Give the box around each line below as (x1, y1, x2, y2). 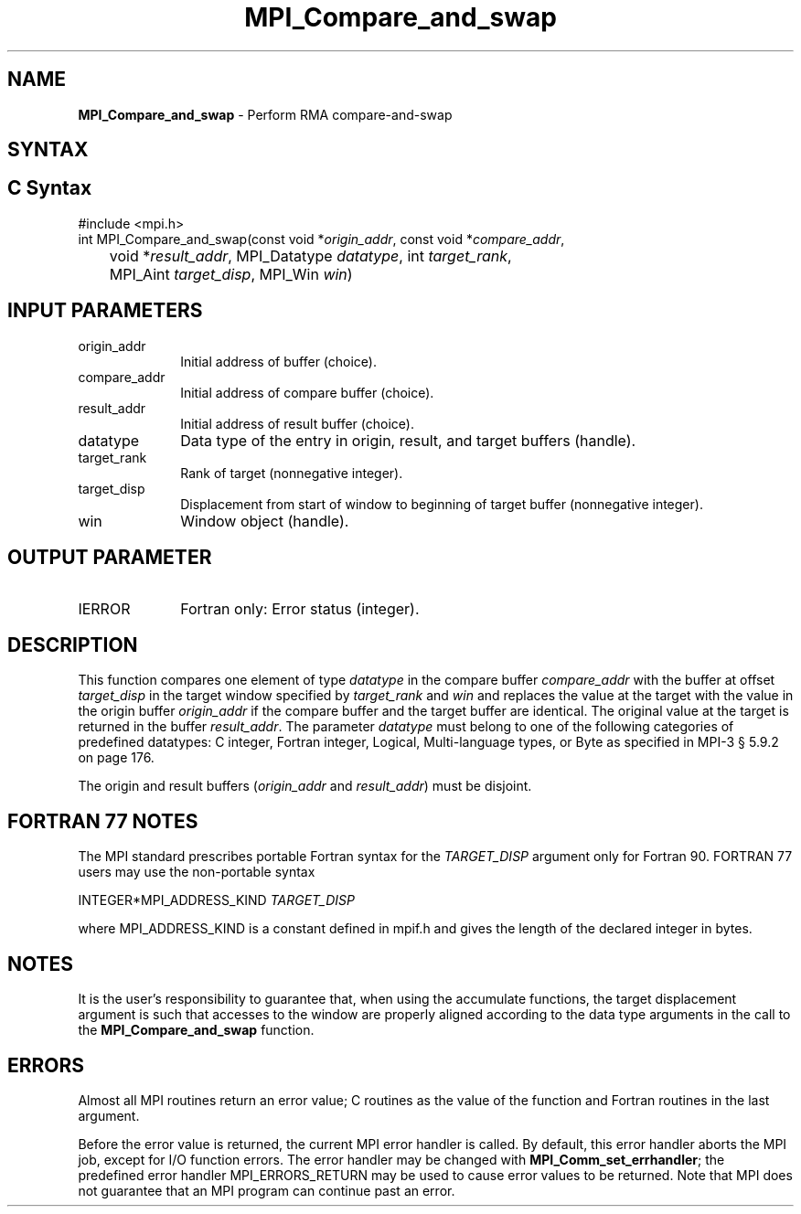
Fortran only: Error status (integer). (180, 599, 420, 618)
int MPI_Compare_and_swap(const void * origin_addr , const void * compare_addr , (78, 230, 565, 247)
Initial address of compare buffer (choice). (180, 384, 434, 400)
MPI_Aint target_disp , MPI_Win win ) (109, 264, 353, 283)
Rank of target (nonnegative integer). (180, 464, 403, 481)
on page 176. (78, 750, 155, 766)
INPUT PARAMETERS (7, 299, 203, 323)
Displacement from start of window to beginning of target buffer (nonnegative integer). (180, 495, 703, 512)
